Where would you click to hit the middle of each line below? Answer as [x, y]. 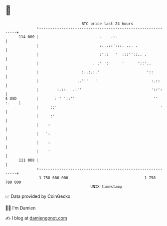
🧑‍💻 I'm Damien [21, 208]
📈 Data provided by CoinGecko [38, 196]
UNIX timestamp [106, 186]
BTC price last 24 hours [108, 24]
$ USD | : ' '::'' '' [81, 98]
